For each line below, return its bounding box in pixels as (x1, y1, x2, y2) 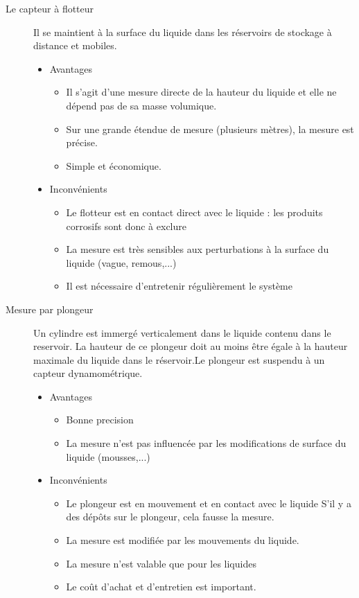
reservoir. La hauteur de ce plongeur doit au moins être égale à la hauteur (33, 339, 348, 353)
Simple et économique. (66, 158, 161, 173)
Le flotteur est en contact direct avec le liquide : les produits (66, 204, 323, 219)
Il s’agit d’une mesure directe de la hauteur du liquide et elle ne (66, 85, 337, 99)
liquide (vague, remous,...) (66, 255, 177, 270)
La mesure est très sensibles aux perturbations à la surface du (66, 242, 329, 256)
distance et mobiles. (33, 38, 117, 53)
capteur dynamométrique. (33, 366, 143, 380)
